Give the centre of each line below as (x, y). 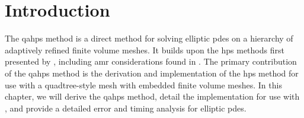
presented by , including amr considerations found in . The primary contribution (151, 61)
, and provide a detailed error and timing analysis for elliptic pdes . (126, 108)
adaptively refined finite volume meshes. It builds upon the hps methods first (145, 50)
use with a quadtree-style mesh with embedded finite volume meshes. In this (143, 84)
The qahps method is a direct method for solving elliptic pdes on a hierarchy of (149, 38)
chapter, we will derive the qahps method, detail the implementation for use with (152, 96)
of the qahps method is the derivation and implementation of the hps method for (152, 73)
